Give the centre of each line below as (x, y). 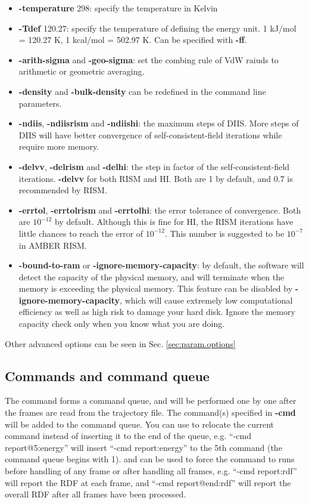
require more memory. (59, 146)
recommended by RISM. (63, 190)
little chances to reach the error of (81, 233)
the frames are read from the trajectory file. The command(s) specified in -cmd (150, 412)
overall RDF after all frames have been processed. (96, 494)
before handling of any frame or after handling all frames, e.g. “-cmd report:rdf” (151, 471)
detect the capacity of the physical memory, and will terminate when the (152, 276)
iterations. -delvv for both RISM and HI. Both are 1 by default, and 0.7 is (156, 178)
